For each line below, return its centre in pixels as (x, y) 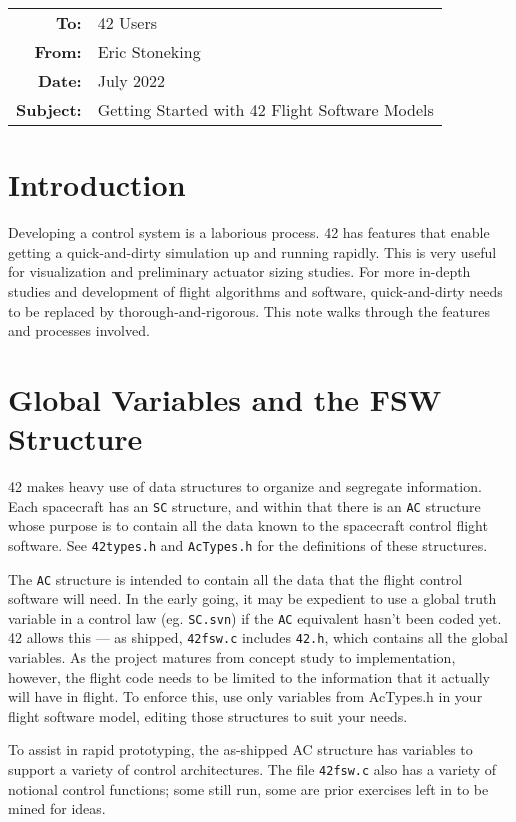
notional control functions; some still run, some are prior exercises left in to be (248, 788)
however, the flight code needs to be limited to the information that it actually (249, 676)
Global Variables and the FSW (225, 398)
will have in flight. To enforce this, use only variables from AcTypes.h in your (245, 696)
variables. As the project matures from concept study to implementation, (232, 657)
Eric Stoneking (149, 51)
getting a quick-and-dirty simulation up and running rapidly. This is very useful (252, 251)
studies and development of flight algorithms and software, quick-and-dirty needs (255, 290)
